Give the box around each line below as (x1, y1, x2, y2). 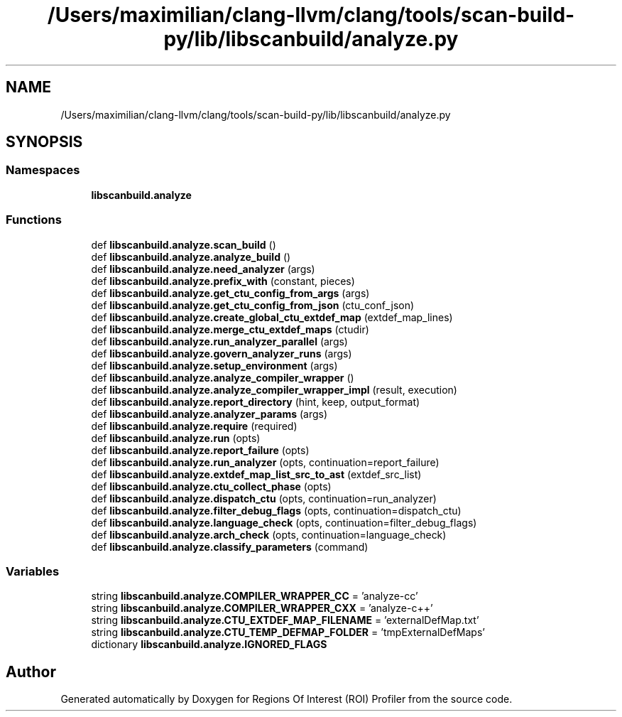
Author (6, 662, 56, 681)
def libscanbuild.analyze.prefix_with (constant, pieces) (91, 274, 355, 287)
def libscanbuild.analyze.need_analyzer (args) (91, 262, 315, 275)
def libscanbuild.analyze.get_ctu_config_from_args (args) (91, 286, 370, 299)
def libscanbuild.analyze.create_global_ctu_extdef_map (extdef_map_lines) (91, 311, 453, 323)
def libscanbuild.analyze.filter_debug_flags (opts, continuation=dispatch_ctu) (91, 504, 462, 517)
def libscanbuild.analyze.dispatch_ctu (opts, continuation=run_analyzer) (91, 492, 437, 505)
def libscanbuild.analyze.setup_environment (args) (91, 359, 338, 372)
